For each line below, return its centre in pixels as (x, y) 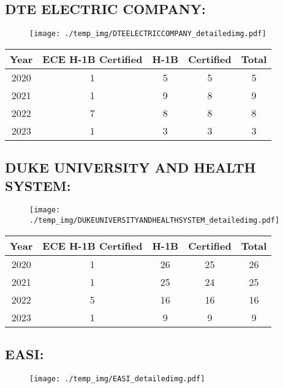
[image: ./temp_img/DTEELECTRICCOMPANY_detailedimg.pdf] (148, 34)
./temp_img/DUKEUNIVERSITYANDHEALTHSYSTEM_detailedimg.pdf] (155, 221)
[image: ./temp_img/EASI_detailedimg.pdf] (117, 379)
